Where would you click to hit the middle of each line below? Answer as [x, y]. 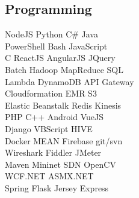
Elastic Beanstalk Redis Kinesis [63, 105]
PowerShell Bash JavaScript [56, 46]
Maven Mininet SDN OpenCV [60, 164]
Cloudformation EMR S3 [51, 93]
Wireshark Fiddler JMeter [53, 152]
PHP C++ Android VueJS [54, 117]
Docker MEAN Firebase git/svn [64, 140]
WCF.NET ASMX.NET [49, 176]
